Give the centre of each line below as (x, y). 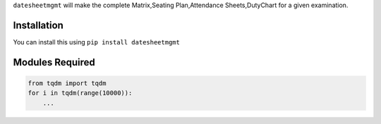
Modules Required (54, 62)
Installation (38, 25)
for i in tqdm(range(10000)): (80, 93)
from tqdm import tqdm (67, 83)
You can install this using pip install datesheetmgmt (96, 42)
